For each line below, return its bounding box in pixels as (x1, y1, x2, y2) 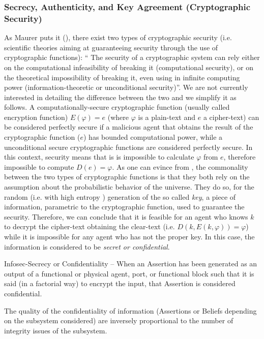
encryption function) (4, 111, 68, 122)
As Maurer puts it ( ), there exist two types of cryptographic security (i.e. (4, 32, 232, 43)
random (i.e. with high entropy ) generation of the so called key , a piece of (4, 191, 236, 202)
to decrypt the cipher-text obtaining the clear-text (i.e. (4, 221, 175, 232)
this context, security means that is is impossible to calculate (4, 151, 194, 162)
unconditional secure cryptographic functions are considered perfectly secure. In (4, 141, 253, 152)
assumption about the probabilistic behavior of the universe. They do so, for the (4, 181, 254, 192)
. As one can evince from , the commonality (112, 161, 248, 172)
